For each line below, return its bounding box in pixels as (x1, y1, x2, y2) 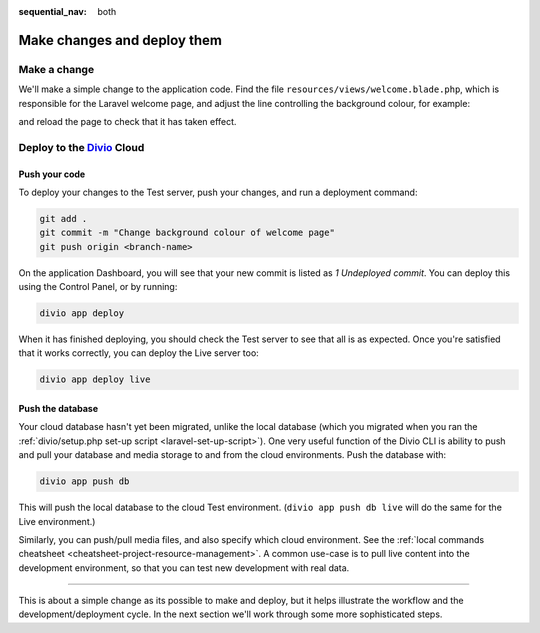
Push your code (18, 168, 86, 180)
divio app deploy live (39, 374, 151, 385)
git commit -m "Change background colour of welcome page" (39, 227, 335, 239)
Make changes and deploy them (18, 31, 222, 49)
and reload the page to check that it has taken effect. (18, 115, 237, 127)
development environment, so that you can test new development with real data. (18, 561, 350, 574)
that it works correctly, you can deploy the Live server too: (18, 347, 259, 359)
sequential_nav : (18, 6, 87, 17)
